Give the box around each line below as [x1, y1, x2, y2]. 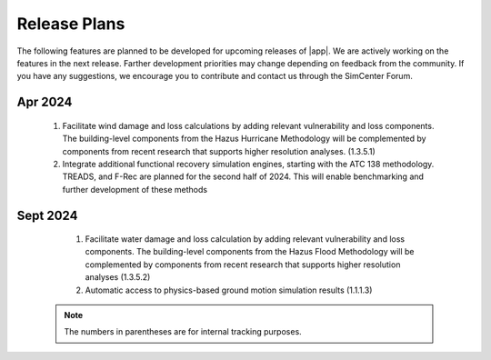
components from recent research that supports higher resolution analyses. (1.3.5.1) [62, 145, 376, 156]
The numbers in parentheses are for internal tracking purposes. [64, 326, 302, 337]
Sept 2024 [16, 207, 78, 223]
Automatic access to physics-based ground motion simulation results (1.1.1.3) [85, 285, 373, 295]
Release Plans [16, 14, 125, 34]
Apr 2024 [16, 95, 73, 110]
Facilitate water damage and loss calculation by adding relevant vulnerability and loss [85, 234, 405, 245]
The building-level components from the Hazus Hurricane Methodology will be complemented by [62, 133, 426, 145]
